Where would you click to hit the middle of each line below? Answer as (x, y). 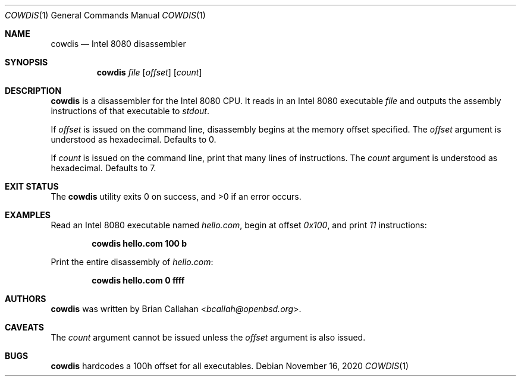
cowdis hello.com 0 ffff (138, 280)
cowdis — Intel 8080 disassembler (118, 44)
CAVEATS (24, 327)
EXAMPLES (28, 215)
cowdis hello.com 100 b (139, 243)
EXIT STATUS (32, 186)
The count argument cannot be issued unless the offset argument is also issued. (208, 337)
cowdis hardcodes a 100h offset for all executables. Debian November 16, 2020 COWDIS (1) (230, 366)
